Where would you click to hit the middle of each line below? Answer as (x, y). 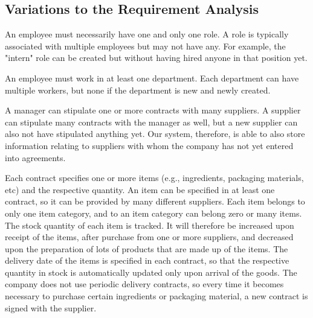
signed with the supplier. (51, 307)
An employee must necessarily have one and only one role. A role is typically (147, 34)
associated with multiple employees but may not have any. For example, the (145, 46)
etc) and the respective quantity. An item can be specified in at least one (140, 189)
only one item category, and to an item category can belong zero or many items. (153, 213)
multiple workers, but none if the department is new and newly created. (138, 90)
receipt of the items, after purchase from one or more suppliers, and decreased (149, 237)
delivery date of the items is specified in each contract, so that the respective (147, 260)
